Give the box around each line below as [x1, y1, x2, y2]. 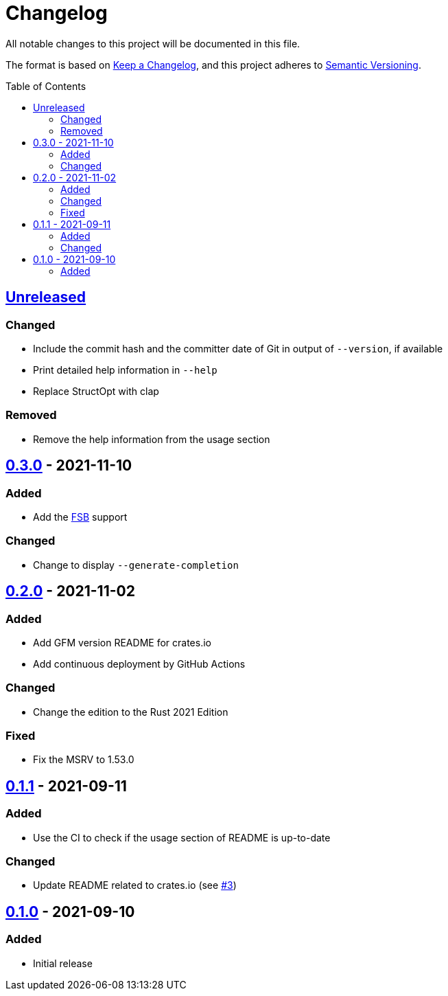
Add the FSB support [33, 510, 128, 523]
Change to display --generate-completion [33, 558, 239, 571]
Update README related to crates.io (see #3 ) [33, 879, 237, 892]
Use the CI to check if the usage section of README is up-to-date [33, 831, 331, 844]
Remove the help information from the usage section [33, 433, 270, 445]
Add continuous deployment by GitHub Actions [33, 657, 246, 670]
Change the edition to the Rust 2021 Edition [33, 705, 228, 718]
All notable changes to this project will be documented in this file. [5, 37, 300, 49]
